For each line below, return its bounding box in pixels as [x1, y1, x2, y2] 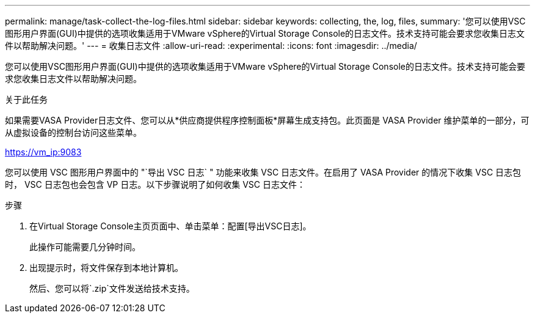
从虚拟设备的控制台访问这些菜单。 [5, 127, 142, 138]
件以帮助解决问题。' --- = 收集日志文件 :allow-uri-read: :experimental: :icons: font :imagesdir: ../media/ [5, 40, 417, 51]
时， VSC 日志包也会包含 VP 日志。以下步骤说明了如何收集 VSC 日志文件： [5, 179, 305, 190]
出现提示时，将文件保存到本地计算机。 [29, 262, 183, 273]
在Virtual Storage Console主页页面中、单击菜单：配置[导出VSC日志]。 [29, 221, 311, 231]
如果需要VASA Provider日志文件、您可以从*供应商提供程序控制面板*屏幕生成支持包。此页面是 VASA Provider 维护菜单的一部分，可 [5, 115, 530, 125]
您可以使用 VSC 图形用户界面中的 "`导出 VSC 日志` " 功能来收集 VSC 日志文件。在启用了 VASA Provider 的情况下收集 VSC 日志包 [5, 167, 522, 177]
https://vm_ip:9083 [5, 147, 82, 157]
